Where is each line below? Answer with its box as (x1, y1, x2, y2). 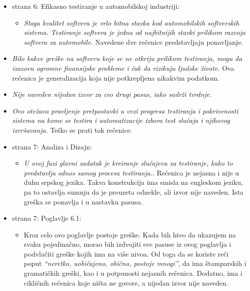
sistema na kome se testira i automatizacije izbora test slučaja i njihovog (12, 115, 230, 125)
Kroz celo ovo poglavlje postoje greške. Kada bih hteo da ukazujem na (24, 229, 236, 239)
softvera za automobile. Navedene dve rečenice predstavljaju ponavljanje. (24, 36, 243, 47)
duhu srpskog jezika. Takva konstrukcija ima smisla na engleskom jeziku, (24, 177, 243, 187)
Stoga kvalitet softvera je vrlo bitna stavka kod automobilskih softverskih (24, 17, 240, 28)
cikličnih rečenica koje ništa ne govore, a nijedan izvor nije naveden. (24, 277, 228, 288)
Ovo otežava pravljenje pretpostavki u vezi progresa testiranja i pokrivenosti (12, 105, 239, 116)
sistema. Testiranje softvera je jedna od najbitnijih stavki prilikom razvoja (24, 27, 246, 37)
